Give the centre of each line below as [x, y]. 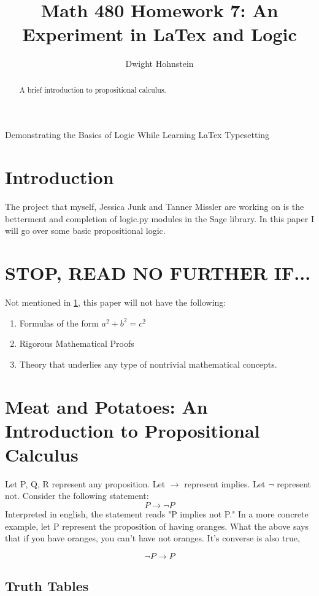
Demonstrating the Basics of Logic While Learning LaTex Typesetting [137, 135]
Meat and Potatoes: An [106, 406]
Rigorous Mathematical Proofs [77, 343]
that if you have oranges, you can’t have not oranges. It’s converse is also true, [152, 538]
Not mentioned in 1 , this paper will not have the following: [116, 302]
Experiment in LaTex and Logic [159, 34]
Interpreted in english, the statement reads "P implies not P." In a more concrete [157, 514]
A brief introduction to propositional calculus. [93, 89]
